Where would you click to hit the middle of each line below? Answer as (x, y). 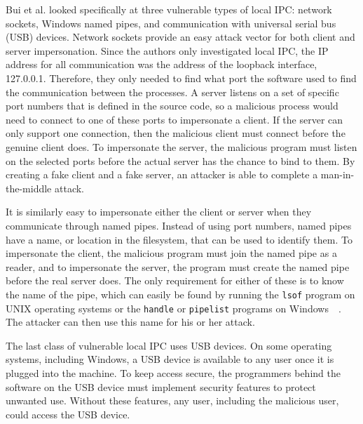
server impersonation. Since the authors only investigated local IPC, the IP (167, 50)
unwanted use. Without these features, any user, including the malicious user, (172, 400)
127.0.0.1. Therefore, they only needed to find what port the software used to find (181, 78)
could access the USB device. (68, 414)
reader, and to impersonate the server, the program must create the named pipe (178, 266)
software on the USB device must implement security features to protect (161, 386)
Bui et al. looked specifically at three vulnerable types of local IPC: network (169, 9)
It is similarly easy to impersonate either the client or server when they (159, 212)
